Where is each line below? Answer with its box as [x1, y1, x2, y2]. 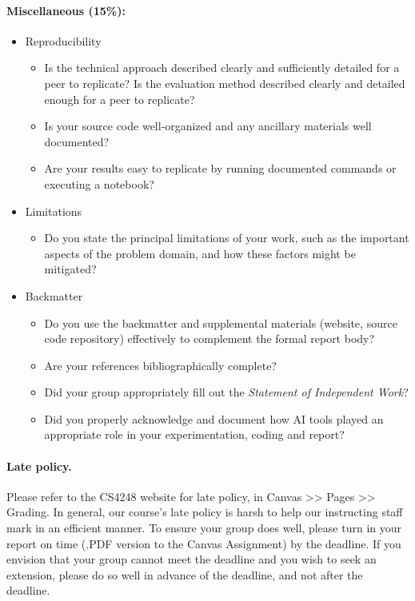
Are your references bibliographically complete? [44, 356, 277, 373]
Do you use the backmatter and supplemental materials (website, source [44, 314, 397, 331]
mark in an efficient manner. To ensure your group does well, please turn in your [6, 519, 402, 536]
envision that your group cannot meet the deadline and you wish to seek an [6, 551, 377, 567]
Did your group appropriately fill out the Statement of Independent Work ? [44, 384, 409, 400]
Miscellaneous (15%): [6, 2, 126, 18]
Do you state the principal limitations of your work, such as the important [44, 229, 409, 246]
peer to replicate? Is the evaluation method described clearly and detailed [44, 74, 405, 91]
